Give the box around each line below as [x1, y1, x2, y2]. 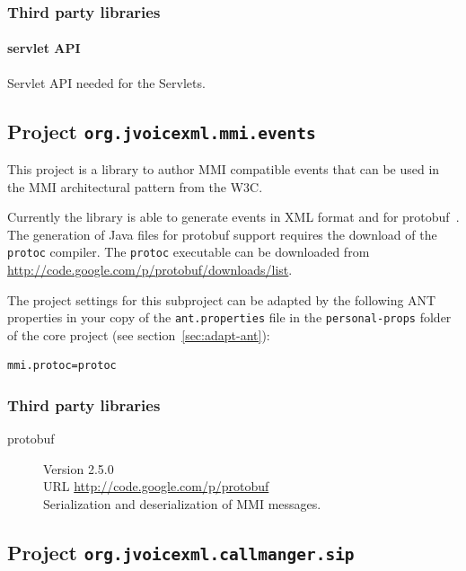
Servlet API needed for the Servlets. [7, 73, 206, 92]
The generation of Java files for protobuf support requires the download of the [7, 224, 437, 243]
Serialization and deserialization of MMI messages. [43, 495, 321, 514]
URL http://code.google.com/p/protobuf [43, 477, 269, 496]
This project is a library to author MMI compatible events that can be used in [7, 160, 440, 179]
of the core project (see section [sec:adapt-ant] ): [7, 325, 270, 344]
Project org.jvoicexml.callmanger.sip [7, 539, 355, 567]
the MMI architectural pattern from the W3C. [7, 177, 263, 196]
